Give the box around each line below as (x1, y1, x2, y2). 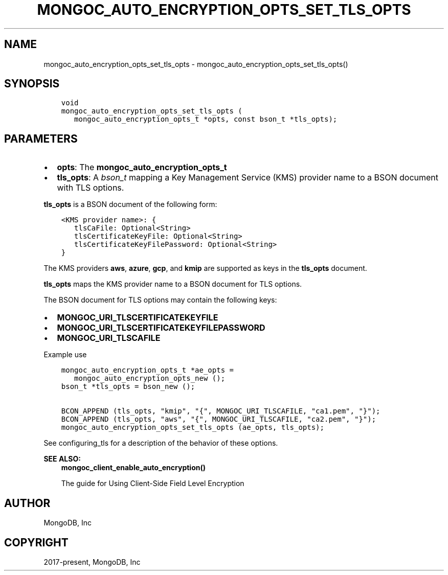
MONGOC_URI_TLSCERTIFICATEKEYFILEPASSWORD (57, 323, 265, 333)
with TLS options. (57, 182, 124, 193)
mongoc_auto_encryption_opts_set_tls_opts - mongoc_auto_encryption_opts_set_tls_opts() (43, 59, 348, 68)
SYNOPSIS (4, 77, 60, 90)
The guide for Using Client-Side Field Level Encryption (61, 479, 244, 488)
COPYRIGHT (4, 536, 69, 549)
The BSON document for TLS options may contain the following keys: (43, 295, 277, 305)
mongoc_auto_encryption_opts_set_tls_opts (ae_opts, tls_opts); (61, 423, 324, 432)
